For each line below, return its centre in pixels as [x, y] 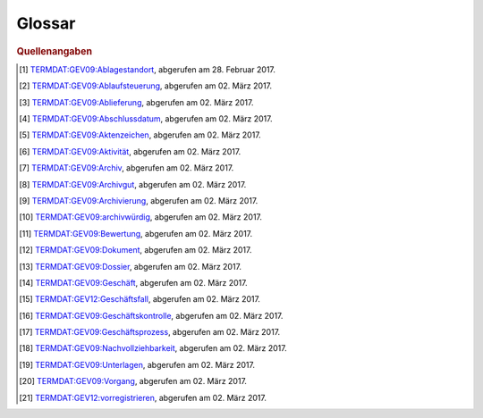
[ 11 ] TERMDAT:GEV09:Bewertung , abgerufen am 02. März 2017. [136, 233]
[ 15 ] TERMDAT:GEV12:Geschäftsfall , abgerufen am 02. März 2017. [140, 299]
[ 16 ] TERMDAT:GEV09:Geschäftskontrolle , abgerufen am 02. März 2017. [151, 315]
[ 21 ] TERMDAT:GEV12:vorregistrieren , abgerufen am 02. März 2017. [143, 397]
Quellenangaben [55, 51]
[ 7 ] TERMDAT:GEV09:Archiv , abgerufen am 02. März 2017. [127, 168]
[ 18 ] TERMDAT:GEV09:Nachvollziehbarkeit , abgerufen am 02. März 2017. [153, 348]
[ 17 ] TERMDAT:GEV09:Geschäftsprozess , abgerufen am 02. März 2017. [150, 332]
